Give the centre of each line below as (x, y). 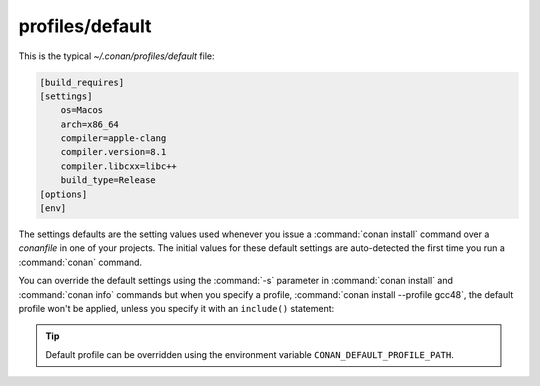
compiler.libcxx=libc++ (118, 166)
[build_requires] (82, 82)
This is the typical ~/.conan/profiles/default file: (116, 56)
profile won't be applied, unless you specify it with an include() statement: (176, 308)
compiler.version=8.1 (113, 152)
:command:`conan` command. (80, 262)
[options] (63, 194)
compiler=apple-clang (113, 138)
